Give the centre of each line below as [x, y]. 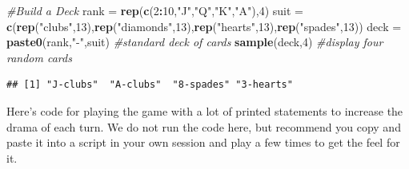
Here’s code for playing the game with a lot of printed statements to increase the [205, 110]
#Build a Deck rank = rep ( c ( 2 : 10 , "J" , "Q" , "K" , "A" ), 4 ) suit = [155, 10]
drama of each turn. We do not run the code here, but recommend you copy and [204, 126]
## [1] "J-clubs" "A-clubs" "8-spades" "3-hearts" [150, 85]
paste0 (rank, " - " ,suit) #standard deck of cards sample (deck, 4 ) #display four [195, 42]
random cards [39, 57]
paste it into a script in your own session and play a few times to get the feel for [203, 142]
